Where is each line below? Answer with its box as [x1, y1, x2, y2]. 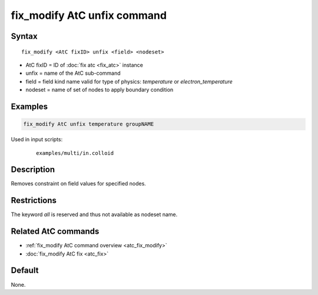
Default [11, 266, 39, 276]
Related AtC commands [11, 227, 100, 237]
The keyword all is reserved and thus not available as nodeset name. [11, 211, 178, 218]
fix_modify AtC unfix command [11, 9, 167, 22]
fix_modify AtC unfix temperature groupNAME [23, 121, 154, 128]
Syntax [11, 31, 38, 41]
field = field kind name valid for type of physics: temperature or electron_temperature [25, 78, 233, 85]
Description [11, 165, 55, 175]
